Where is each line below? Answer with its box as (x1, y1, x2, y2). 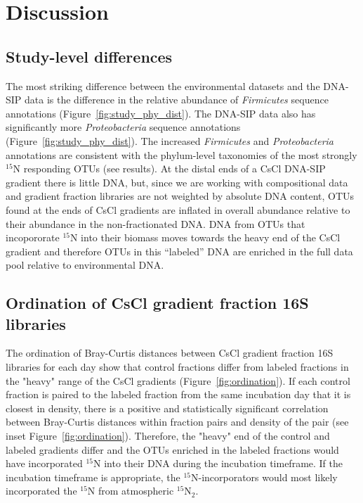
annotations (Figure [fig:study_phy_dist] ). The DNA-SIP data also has (6, 106, 316, 120)
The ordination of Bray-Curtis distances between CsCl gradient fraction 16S (6, 345, 334, 360)
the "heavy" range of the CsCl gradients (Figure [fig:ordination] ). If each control (6, 373, 350, 388)
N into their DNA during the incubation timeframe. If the (93, 456, 343, 471)
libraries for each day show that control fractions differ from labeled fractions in (6, 359, 349, 374)
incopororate (6, 230, 60, 245)
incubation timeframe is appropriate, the (6, 469, 180, 484)
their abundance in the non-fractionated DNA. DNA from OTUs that (6, 216, 305, 231)
